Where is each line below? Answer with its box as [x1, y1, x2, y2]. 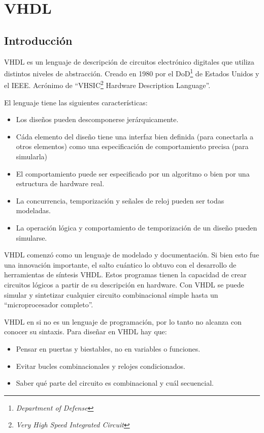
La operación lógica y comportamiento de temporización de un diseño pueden [16, 222, 257, 233]
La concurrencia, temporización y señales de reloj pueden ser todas [16, 195, 224, 206]
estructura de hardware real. [16, 178, 105, 189]
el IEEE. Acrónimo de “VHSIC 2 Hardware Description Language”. [4, 78, 211, 91]
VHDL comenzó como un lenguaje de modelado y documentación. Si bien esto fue [4, 249, 259, 260]
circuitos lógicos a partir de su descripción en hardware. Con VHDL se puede [4, 279, 244, 290]
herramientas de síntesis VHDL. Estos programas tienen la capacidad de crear [4, 269, 247, 280]
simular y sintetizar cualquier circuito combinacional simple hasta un [4, 289, 218, 300]
